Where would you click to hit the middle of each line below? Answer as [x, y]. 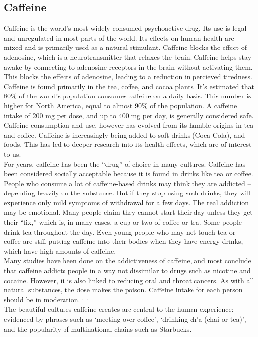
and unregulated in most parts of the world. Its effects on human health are [119, 37]
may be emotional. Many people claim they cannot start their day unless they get [128, 212]
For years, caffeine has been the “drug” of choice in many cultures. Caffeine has [125, 164]
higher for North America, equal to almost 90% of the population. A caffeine [121, 105]
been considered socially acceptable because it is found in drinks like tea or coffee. [129, 173]
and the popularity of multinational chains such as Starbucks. [98, 328]
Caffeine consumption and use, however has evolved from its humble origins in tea [129, 125]
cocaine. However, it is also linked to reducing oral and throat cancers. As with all [129, 280]
